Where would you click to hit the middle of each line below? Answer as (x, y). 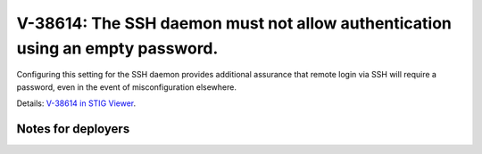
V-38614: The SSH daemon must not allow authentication (234, 23)
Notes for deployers (73, 129)
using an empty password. (117, 48)
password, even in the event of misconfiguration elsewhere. (126, 87)
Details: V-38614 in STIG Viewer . (76, 103)
